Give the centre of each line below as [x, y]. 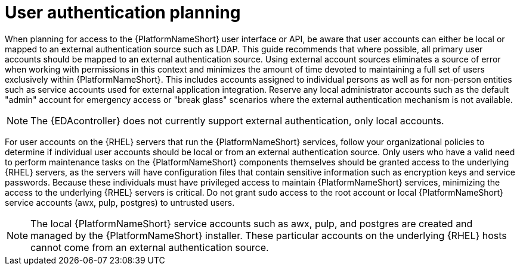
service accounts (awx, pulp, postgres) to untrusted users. [120, 202]
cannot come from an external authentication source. [150, 247]
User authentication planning [123, 12]
